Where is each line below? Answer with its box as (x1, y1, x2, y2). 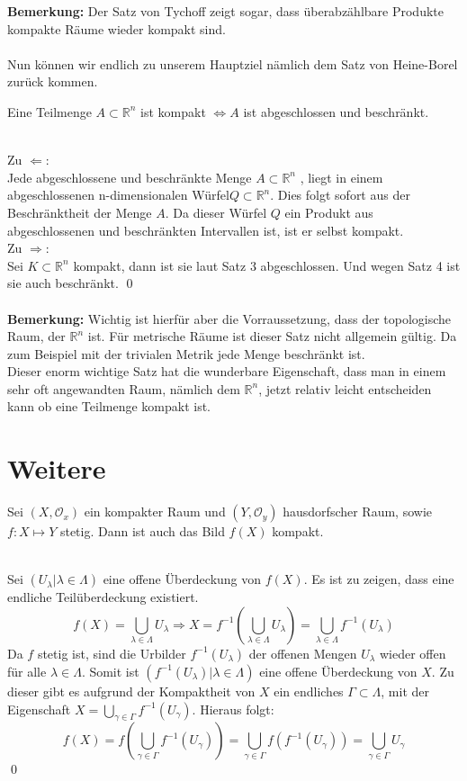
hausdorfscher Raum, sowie (283, 502, 433, 521)
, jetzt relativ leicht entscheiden (258, 379, 432, 398)
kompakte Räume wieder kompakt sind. (7, 19, 226, 38)
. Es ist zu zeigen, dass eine (303, 570, 454, 588)
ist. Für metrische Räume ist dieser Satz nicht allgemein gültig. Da (87, 327, 457, 346)
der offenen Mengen (248, 643, 357, 662)
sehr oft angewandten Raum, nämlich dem (7, 379, 240, 398)
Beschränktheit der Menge (7, 202, 152, 221)
